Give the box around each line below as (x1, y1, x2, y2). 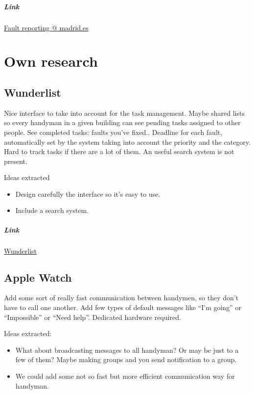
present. (4, 156, 27, 166)
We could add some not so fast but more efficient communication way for (15, 371, 235, 381)
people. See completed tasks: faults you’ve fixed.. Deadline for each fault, (4, 127, 223, 137)
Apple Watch (4, 269, 72, 285)
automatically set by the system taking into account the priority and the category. (4, 136, 251, 147)
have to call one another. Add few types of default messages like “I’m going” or (4, 302, 241, 313)
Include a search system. (15, 205, 89, 215)
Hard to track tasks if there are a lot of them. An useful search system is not (4, 146, 234, 157)
